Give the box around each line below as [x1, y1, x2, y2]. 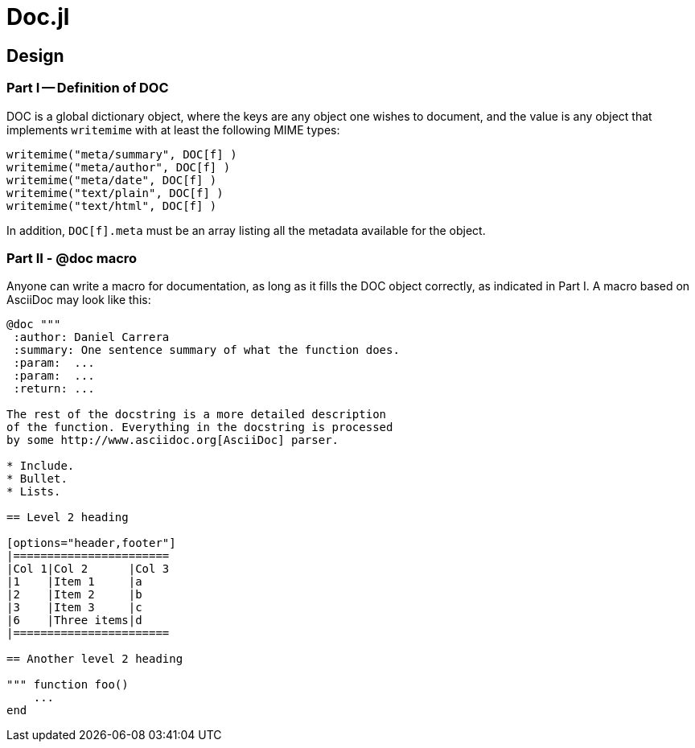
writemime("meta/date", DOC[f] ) [6, 173, 217, 187]
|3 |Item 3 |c [6, 601, 142, 614]
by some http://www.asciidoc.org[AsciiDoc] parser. [6, 434, 339, 447]
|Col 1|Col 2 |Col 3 [6, 562, 170, 576]
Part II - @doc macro [6, 249, 138, 266]
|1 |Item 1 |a [6, 575, 142, 589]
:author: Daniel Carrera [13, 331, 170, 344]
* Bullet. [6, 472, 68, 486]
